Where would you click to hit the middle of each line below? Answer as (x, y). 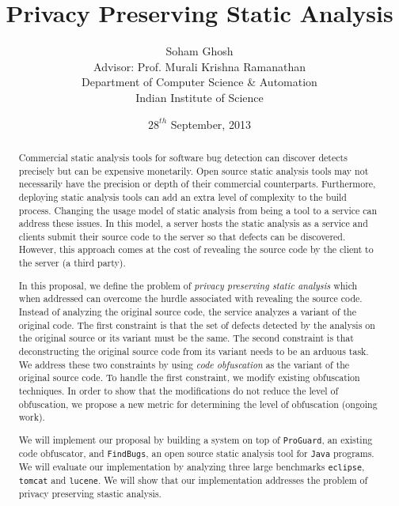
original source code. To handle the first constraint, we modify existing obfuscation (189, 378)
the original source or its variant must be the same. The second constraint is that (186, 338)
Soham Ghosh (199, 51)
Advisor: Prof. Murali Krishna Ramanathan (199, 66)
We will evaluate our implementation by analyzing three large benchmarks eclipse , (192, 467)
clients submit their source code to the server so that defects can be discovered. (182, 236)
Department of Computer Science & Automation (199, 82)
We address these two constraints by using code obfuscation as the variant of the (184, 364)
